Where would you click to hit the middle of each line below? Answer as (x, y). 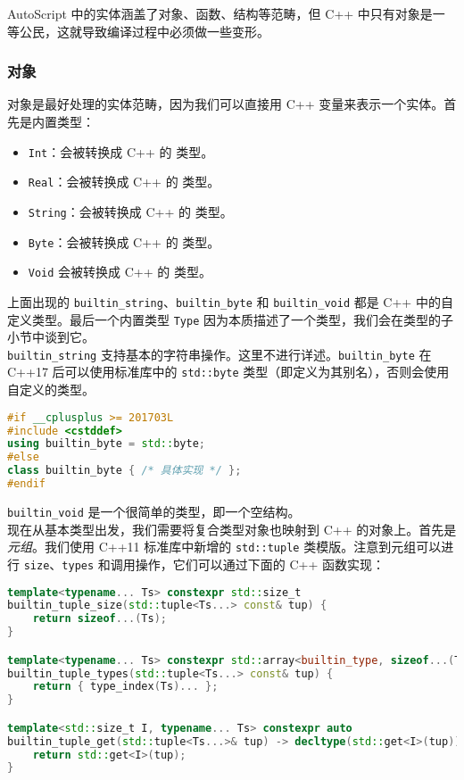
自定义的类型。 (51, 390)
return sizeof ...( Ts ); (100, 619)
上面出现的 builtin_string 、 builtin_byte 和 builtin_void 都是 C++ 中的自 (230, 301)
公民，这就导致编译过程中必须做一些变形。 (144, 31)
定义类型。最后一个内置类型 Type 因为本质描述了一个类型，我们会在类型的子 (230, 319)
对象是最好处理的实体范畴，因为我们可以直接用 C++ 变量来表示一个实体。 (226, 104)
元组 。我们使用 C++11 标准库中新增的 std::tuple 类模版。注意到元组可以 (224, 547)
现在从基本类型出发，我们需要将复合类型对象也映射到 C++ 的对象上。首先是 (232, 529)
